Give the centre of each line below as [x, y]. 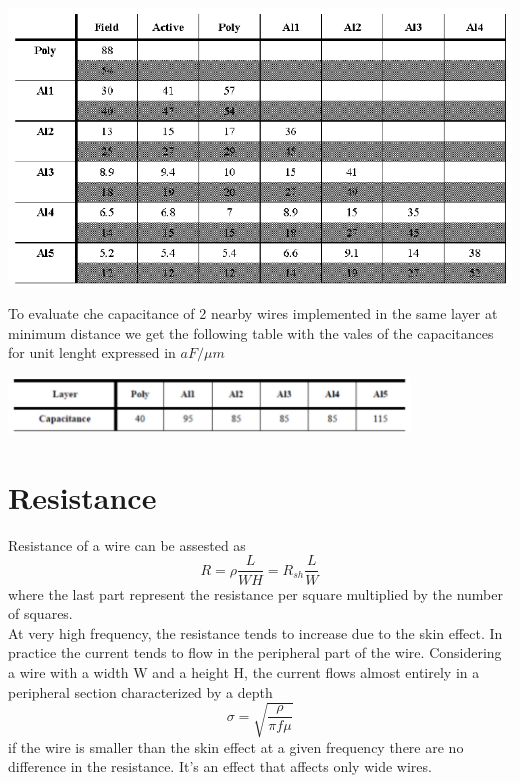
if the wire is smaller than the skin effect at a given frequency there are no [236, 746]
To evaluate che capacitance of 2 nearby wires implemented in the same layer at [253, 313]
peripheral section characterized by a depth [140, 691]
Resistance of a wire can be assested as [127, 544]
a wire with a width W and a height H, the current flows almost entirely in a [244, 671]
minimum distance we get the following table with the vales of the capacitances [251, 332]
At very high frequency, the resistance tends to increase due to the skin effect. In [255, 632]
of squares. [40, 613]
